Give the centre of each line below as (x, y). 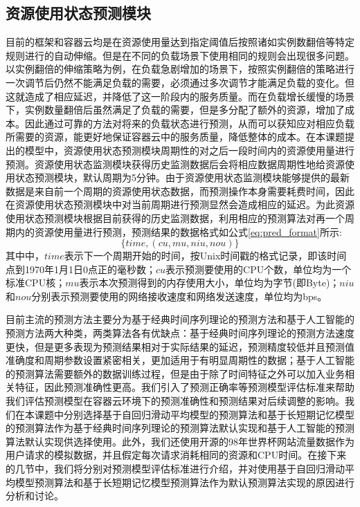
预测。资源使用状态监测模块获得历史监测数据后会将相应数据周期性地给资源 (175, 164)
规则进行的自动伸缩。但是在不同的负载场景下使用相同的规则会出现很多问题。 (180, 55)
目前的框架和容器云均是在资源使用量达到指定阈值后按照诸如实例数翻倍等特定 (180, 42)
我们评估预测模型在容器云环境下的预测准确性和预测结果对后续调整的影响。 (175, 401)
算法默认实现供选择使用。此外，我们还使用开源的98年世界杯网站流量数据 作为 (180, 441)
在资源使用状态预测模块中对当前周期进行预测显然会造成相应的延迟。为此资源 (180, 204)
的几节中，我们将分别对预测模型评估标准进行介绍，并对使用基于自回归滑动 (175, 469)
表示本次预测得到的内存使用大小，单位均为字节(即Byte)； (209, 283)
